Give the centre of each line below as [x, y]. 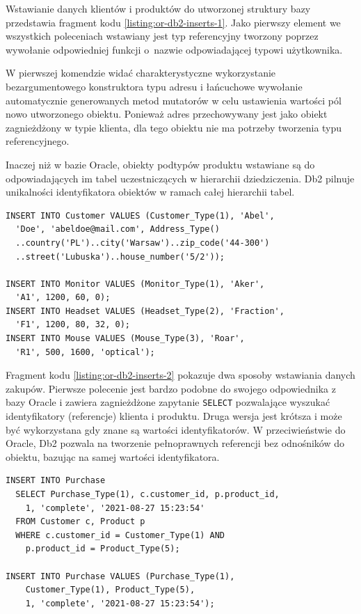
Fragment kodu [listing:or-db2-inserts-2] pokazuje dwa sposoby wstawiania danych [180, 375]
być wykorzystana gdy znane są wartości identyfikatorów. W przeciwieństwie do [176, 429]
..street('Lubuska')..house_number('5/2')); [120, 257]
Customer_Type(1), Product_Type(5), [110, 590]
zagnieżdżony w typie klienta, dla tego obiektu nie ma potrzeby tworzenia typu [174, 127]
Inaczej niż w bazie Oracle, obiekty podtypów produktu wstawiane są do [160, 164]
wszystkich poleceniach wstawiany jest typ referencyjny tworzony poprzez [162, 36]
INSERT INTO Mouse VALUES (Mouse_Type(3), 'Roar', [125, 339]
